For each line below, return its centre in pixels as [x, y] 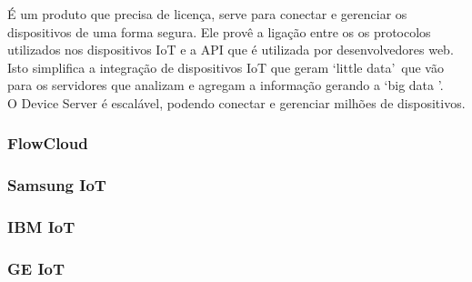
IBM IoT [41, 227]
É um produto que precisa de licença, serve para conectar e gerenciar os [207, 14]
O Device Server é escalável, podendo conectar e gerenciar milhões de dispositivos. [236, 102]
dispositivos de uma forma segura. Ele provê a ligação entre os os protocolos [219, 31]
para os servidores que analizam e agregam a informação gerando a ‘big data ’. [226, 85]
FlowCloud [48, 143]
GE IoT [36, 269]
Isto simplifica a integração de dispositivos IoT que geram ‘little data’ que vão [226, 67]
